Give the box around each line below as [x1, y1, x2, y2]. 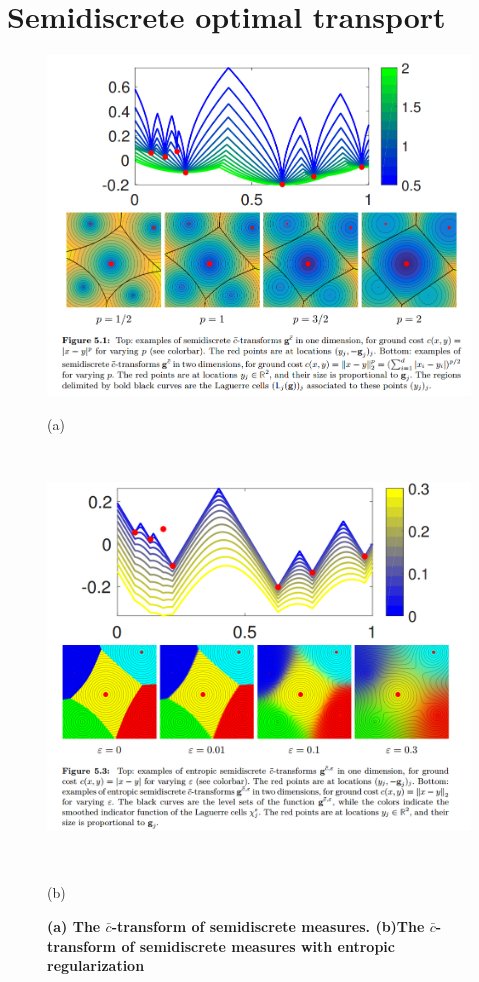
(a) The [47, 916, 101, 937]
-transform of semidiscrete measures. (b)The [111, 916, 425, 937]
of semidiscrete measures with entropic [121, 935, 395, 956]
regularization [47, 955, 145, 976]
